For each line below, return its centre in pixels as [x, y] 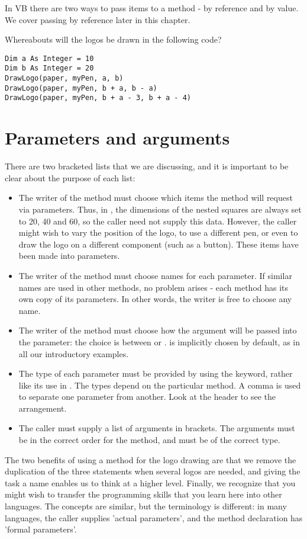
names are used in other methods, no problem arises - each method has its [153, 287]
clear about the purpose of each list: [70, 177]
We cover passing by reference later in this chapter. [98, 19]
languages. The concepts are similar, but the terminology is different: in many [146, 506]
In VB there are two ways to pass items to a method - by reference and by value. [152, 8]
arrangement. [43, 408]
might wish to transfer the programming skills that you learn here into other [143, 494]
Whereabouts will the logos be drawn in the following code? [113, 39]
